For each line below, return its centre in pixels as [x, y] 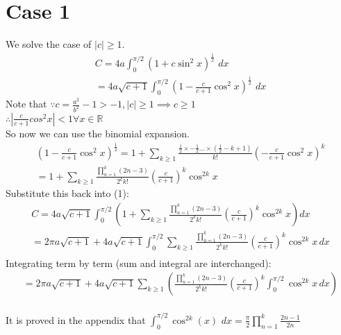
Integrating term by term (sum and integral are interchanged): [139, 263]
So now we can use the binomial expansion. [98, 133]
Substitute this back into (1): [67, 193]
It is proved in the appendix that [76, 319]
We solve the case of [49, 44]
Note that [26, 104]
